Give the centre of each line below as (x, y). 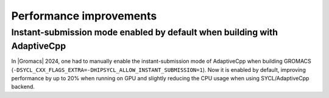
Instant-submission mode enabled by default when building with (145, 32)
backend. (23, 87)
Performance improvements (84, 16)
